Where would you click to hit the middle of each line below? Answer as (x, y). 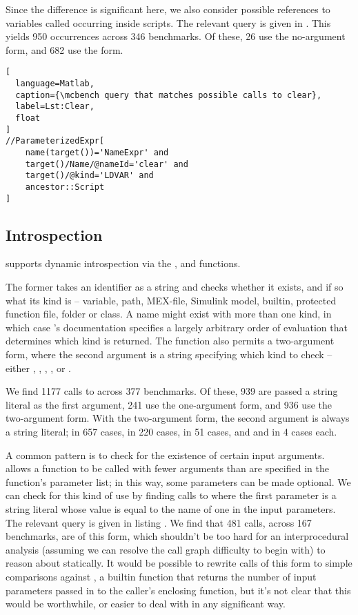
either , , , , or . (38, 368)
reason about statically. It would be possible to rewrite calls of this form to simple (179, 563)
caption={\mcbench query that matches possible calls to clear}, (169, 95)
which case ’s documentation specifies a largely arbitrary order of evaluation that (177, 327)
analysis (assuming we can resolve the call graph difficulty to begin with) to (166, 549)
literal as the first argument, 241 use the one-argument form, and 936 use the (169, 404)
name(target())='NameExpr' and (97, 152)
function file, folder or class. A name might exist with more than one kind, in (169, 314)
